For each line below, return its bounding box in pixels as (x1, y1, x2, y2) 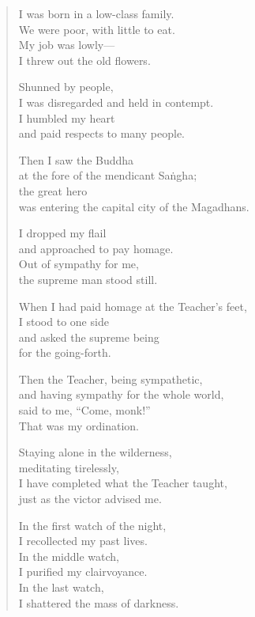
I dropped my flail (18, 225, 107, 241)
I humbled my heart (18, 109, 115, 126)
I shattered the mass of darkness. (18, 594, 179, 611)
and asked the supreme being (18, 328, 159, 345)
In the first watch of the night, (18, 517, 167, 533)
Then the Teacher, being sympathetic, (18, 370, 203, 387)
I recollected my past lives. (18, 532, 148, 549)
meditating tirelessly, (18, 459, 119, 475)
